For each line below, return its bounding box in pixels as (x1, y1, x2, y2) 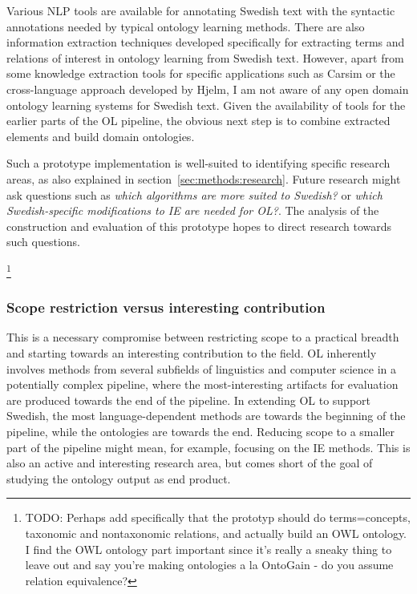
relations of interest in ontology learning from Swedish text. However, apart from (6, 49, 404, 66)
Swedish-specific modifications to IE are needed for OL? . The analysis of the (6, 202, 379, 219)
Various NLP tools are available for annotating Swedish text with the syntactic (6, 2, 395, 18)
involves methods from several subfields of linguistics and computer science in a (6, 360, 397, 377)
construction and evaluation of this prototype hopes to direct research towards (6, 217, 392, 234)
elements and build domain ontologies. (6, 127, 195, 144)
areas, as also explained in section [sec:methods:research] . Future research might (6, 170, 401, 187)
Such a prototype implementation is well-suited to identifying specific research (6, 155, 391, 172)
